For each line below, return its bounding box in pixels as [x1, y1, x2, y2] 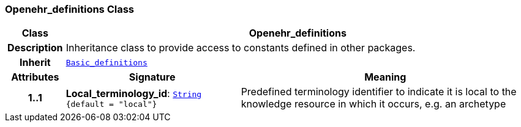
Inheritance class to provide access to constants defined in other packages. [66, 42, 416, 54]
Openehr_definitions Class [5, 3, 135, 15]
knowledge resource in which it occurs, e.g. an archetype [241, 98, 506, 111]
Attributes [11, 71, 59, 84]
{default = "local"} [66, 99, 157, 109]
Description [7, 42, 63, 54]
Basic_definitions [66, 57, 148, 67]
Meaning [364, 71, 407, 84]
